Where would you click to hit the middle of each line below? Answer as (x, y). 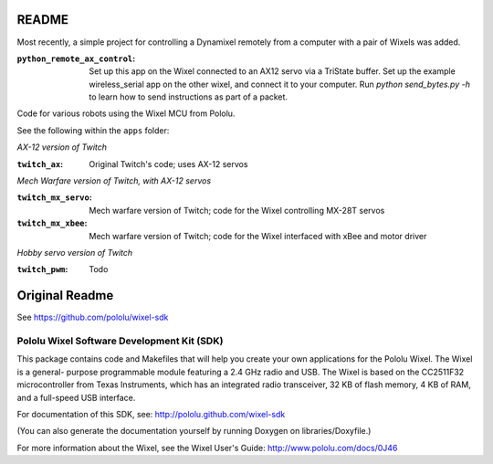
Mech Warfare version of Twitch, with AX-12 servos (114, 181)
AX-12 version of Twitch (62, 147)
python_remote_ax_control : (76, 58)
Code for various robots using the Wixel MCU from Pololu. (126, 113)
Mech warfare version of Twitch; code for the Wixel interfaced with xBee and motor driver (258, 236)
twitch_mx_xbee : (52, 223)
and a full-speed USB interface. (76, 397)
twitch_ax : (40, 163)
